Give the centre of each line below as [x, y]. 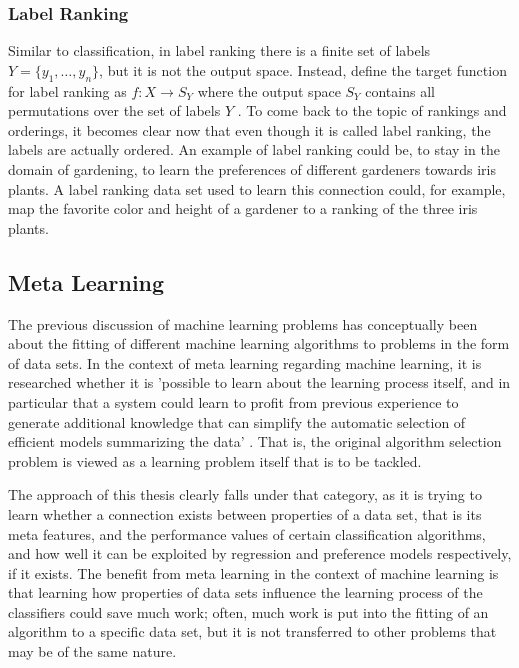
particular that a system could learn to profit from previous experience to [233, 401]
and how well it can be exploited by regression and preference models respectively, [260, 553]
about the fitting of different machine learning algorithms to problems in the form [259, 343]
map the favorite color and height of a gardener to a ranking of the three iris [243, 208]
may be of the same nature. [92, 651]
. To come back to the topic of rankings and [372, 110]
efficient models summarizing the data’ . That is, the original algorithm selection [255, 441]
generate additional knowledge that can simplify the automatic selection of [237, 421]
